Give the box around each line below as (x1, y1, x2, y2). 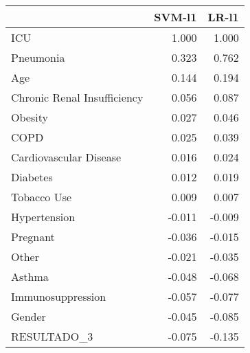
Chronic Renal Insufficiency (11, 89, 144, 105)
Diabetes (11, 169, 53, 185)
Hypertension (11, 209, 76, 225)
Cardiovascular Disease (11, 149, 122, 165)
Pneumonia (11, 49, 65, 65)
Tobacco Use (11, 189, 72, 205)
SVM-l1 (154, 9, 197, 25)
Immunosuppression (11, 288, 106, 304)
